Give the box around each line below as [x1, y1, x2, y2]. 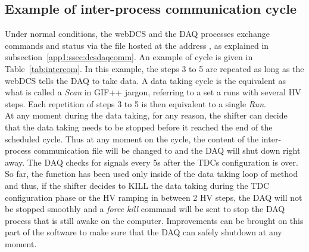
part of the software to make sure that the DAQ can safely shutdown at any [5, 226, 282, 238]
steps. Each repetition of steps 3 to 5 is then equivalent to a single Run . [5, 97, 266, 110]
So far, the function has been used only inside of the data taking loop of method [5, 167, 298, 180]
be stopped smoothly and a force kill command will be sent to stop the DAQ [5, 203, 285, 215]
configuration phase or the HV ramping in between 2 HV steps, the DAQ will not [5, 191, 302, 203]
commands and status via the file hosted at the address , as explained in [5, 39, 269, 51]
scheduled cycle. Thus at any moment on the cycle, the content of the [5, 132, 259, 145]
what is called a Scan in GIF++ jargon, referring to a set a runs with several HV [5, 86, 301, 98]
